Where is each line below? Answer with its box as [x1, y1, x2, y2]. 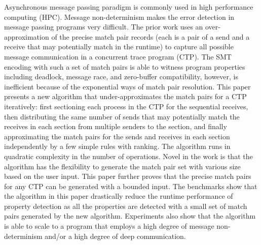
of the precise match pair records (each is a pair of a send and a [51, 31, 250, 42]
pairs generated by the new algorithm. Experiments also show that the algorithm [4, 210, 256, 221]
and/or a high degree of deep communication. [45, 230, 186, 241]
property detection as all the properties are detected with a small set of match [4, 200, 247, 211]
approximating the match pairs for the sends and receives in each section [4, 131, 230, 141]
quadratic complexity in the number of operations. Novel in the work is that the [4, 150, 253, 161]
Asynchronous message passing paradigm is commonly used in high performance [4, 2, 253, 12]
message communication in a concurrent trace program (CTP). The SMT [4, 51, 232, 62]
